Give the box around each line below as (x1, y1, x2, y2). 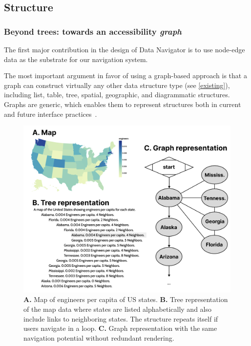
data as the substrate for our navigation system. (4, 54, 148, 64)
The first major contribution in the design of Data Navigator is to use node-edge (4, 44, 245, 54)
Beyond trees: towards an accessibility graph (4, 25, 182, 37)
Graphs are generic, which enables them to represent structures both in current (4, 99, 241, 109)
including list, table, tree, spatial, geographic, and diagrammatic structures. (4, 89, 230, 100)
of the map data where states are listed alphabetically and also (23, 303, 211, 314)
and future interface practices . (4, 108, 97, 119)
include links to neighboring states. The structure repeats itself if (23, 313, 218, 324)
